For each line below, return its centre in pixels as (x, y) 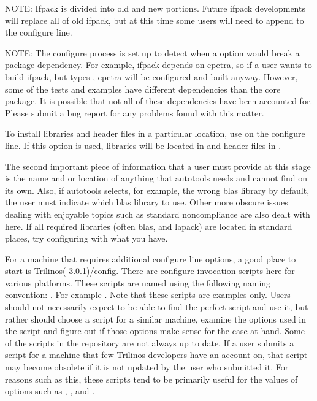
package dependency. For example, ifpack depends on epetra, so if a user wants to (158, 65)
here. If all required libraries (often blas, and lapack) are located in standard (149, 226)
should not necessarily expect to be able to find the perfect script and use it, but (157, 307)
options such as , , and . (50, 391)
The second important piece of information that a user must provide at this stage (158, 166)
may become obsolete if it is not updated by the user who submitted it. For (147, 367)
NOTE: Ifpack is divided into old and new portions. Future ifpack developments (155, 8)
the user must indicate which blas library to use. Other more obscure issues (147, 202)
